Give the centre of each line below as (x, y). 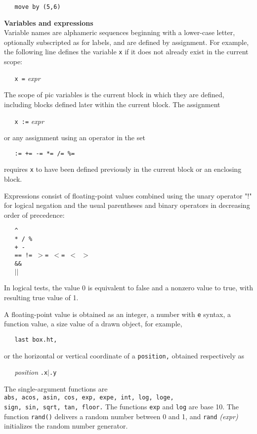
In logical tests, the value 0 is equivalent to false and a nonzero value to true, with (128, 288)
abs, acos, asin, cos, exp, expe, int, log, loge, (89, 398)
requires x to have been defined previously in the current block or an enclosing (123, 169)
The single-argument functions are (56, 388)
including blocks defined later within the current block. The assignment (112, 104)
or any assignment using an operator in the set (75, 138)
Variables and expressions (49, 22)
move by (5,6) (38, 7)
